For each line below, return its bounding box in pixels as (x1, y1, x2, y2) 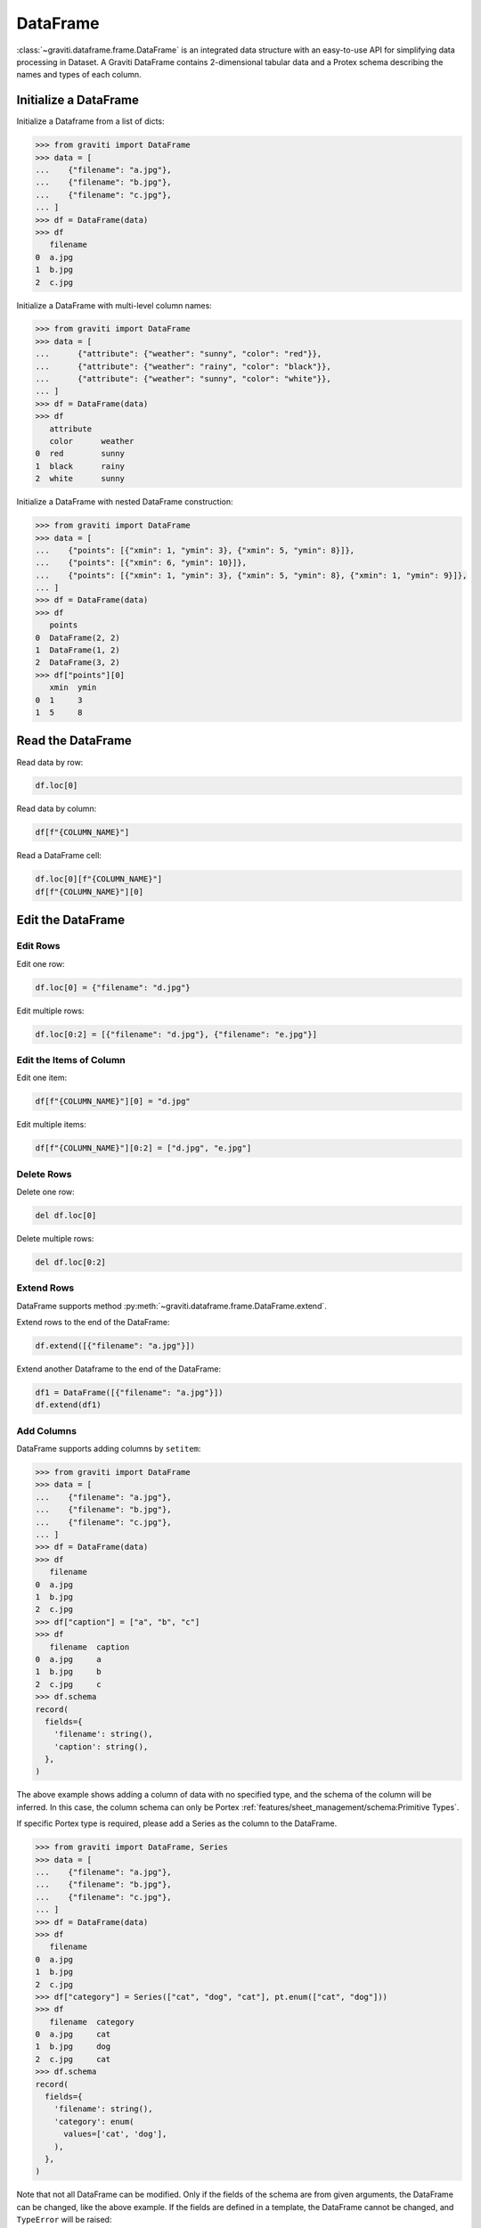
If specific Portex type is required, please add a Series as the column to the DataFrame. (16, 1818, 338, 1829)
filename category (49, 2017, 135, 2027)
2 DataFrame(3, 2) (35, 658, 120, 668)
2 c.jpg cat (35, 2054, 111, 2064)
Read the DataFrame (16, 733, 133, 749)
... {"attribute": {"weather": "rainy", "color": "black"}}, (35, 361, 331, 372)
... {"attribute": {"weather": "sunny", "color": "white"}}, (35, 374, 331, 384)
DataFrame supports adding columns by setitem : (16, 1444, 201, 1454)
